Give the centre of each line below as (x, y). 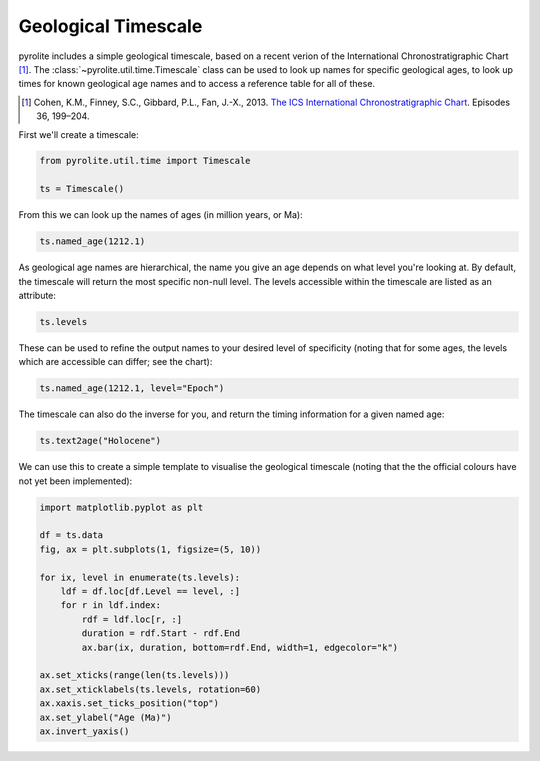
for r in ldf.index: (111, 605)
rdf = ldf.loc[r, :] (132, 619)
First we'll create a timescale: (78, 134)
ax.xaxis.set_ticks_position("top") (129, 703)
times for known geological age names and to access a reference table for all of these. (196, 84)
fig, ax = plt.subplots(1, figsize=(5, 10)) (150, 549)
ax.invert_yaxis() (84, 731)
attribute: (37, 295)
